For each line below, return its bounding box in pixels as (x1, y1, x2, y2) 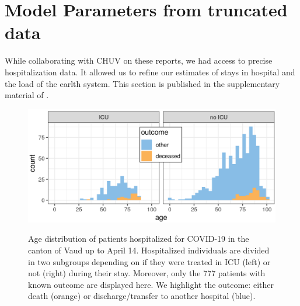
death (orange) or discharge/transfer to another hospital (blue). (28, 290, 256, 302)
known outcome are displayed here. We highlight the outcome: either (28, 278, 274, 290)
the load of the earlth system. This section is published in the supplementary (5, 77, 280, 89)
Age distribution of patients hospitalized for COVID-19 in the (28, 232, 249, 245)
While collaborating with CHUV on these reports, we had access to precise (5, 54, 273, 67)
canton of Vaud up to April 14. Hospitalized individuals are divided (28, 244, 270, 256)
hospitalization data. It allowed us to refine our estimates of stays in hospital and (5, 65, 295, 78)
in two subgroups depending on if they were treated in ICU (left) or (28, 255, 271, 267)
